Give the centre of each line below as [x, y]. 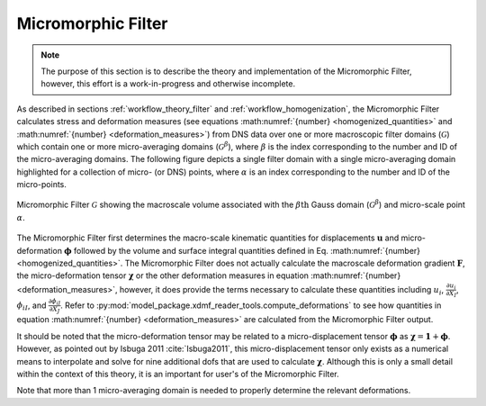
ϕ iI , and [31, 306]
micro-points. [42, 185]
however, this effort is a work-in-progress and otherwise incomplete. [168, 84]
